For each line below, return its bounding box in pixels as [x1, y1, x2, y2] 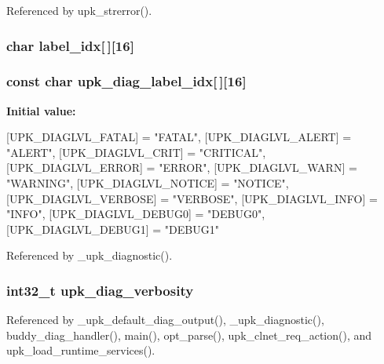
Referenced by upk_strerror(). [6, 2, 152, 18]
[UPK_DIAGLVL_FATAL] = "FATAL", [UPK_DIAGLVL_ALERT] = [6, 129, 352, 145]
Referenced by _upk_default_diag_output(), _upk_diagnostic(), [6, 311, 324, 328]
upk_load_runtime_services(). [6, 342, 155, 359]
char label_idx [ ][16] [6, 35, 134, 55]
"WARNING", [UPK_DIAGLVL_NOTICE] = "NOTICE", [6, 175, 289, 191]
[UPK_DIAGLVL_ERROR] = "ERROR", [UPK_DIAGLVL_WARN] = [6, 159, 357, 176]
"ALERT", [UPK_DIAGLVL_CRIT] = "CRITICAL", [6, 144, 266, 160]
